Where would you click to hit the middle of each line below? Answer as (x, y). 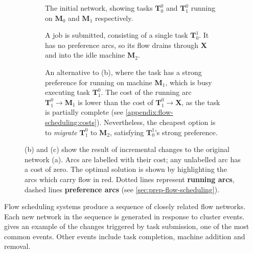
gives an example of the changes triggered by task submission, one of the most (127, 226)
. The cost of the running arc (146, 92)
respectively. (114, 18)
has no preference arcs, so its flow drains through (122, 45)
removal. (17, 246)
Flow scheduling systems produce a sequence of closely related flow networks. (125, 206)
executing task (67, 92)
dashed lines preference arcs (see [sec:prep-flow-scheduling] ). (122, 189)
